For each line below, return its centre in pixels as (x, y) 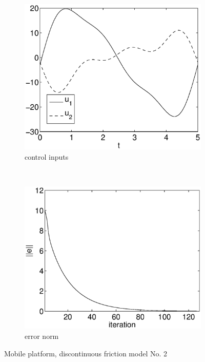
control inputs (47, 156)
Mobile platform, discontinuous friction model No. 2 (86, 353)
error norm (42, 336)
